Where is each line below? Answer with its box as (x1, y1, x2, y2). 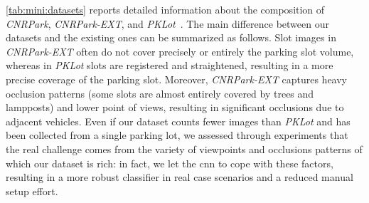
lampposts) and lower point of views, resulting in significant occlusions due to (6, 100, 344, 115)
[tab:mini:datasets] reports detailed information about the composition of (6, 2, 325, 16)
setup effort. (6, 183, 58, 198)
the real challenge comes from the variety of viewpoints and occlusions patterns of (6, 141, 363, 156)
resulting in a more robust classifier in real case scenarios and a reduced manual (6, 170, 353, 184)
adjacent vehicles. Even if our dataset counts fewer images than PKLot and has (6, 113, 351, 128)
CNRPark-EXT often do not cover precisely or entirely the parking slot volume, (6, 43, 354, 58)
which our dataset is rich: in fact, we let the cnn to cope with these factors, (6, 155, 333, 170)
